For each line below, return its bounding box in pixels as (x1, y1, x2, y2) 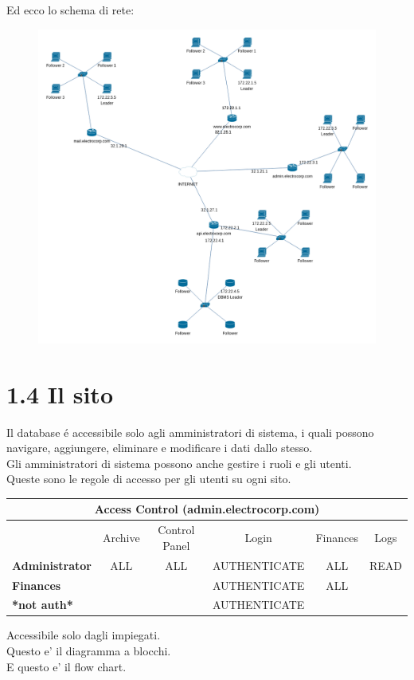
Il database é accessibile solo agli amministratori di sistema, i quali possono (6, 423, 374, 440)
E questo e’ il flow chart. (6, 658, 127, 674)
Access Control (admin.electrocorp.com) (94, 501, 320, 517)
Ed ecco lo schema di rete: (6, 2, 135, 18)
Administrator (12, 556, 92, 573)
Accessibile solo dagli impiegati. (6, 627, 161, 643)
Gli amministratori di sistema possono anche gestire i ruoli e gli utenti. (6, 454, 352, 471)
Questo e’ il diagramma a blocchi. (6, 643, 171, 659)
